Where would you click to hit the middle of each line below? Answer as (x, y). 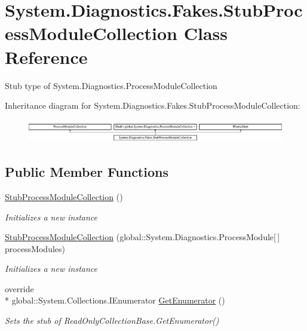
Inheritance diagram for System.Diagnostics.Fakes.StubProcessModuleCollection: (153, 105)
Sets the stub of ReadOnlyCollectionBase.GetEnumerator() (112, 321)
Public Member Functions (87, 172)
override (19, 288)
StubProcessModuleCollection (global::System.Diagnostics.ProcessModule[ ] (142, 237)
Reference (46, 56)
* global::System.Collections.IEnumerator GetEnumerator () (115, 300)
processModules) (35, 248)
